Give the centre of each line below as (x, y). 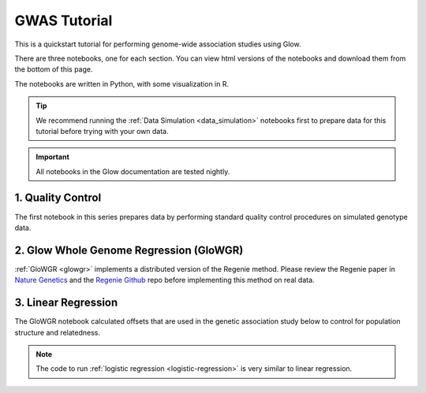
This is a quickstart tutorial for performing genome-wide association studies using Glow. (158, 44)
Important (53, 157)
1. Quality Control (58, 198)
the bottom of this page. (54, 69)
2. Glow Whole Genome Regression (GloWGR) (129, 250)
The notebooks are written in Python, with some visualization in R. (121, 83)
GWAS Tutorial (64, 20)
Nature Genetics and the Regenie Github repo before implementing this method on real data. (164, 280)
